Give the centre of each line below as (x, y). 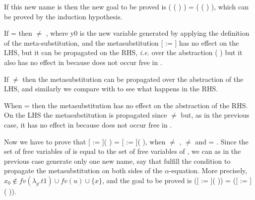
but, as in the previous (215, 115)
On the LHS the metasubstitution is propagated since (86, 115)
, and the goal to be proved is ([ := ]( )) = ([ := (175, 180)
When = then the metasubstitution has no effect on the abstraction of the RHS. (126, 105)
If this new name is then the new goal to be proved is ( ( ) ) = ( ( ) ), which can (126, 6)
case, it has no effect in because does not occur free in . (88, 124)
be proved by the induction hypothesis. (63, 16)
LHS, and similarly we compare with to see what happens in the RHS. (111, 89)
